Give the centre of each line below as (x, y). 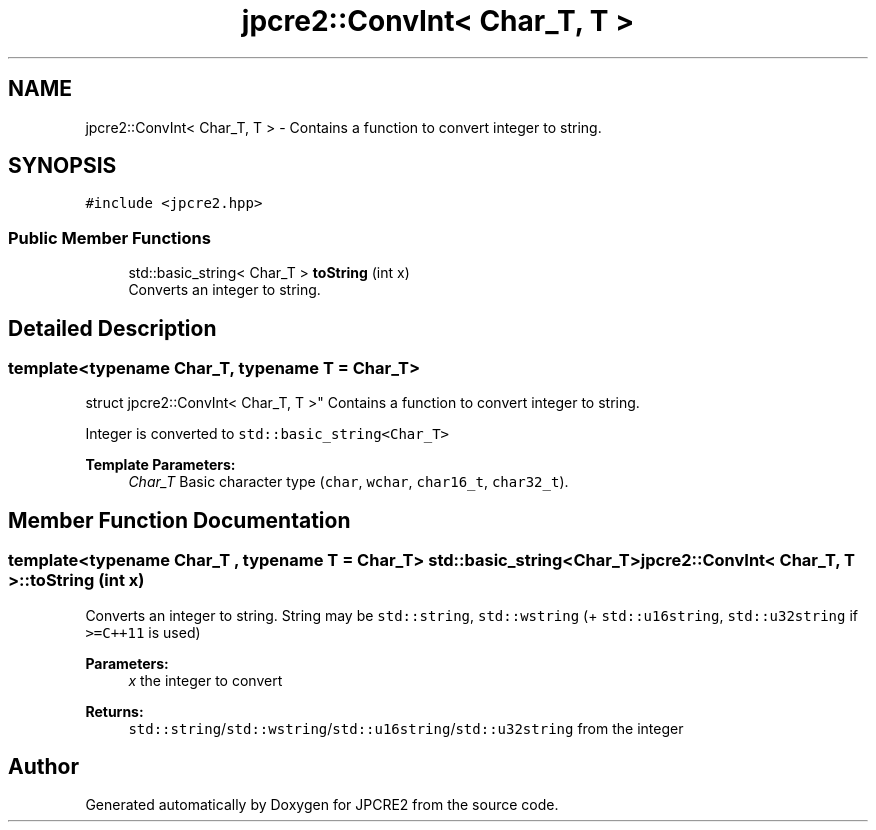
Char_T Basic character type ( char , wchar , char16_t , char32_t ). (348, 482)
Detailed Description (112, 328)
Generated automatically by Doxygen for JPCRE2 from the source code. (322, 805)
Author (43, 767)
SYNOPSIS (62, 166)
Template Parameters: (160, 465)
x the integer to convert (205, 680)
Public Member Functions (109, 237)
